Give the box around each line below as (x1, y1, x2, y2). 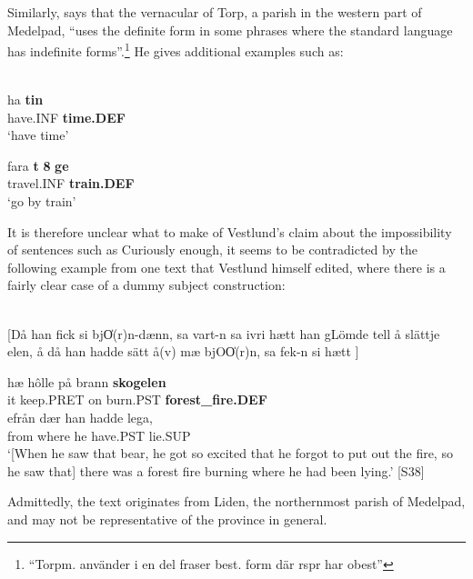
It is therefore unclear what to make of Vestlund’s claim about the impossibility (7, 222, 452, 241)
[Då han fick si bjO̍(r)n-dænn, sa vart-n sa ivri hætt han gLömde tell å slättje (7, 324, 440, 343)
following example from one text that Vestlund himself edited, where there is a (7, 257, 446, 276)
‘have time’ (7, 125, 69, 145)
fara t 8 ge (7, 155, 69, 175)
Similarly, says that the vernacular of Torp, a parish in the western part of (7, 3, 422, 21)
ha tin (7, 90, 44, 109)
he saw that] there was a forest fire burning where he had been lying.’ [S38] (7, 461, 425, 480)
